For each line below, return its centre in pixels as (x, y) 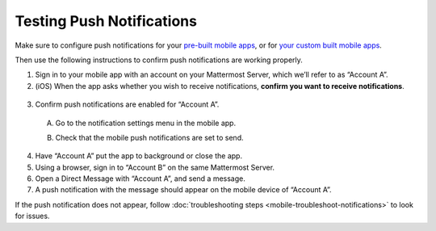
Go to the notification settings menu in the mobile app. (146, 123)
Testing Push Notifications (106, 21)
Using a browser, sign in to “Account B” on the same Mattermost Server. (155, 167)
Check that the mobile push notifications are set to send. (149, 137)
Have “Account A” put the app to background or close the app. (138, 156)
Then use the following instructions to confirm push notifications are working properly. (159, 60)
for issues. (32, 216)
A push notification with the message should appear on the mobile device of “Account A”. (183, 190)
